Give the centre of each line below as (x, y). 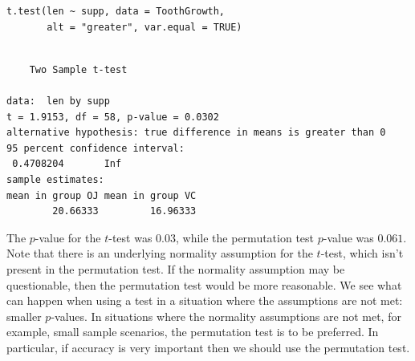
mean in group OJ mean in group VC (102, 195)
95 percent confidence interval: (96, 148)
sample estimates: (55, 179)
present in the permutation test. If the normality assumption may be (176, 268)
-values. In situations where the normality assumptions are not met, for (226, 316)
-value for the (68, 237)
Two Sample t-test (78, 69)
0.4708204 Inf (67, 164)
